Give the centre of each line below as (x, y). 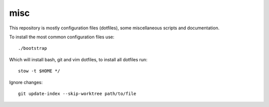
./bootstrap (33, 48)
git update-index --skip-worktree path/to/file (77, 94)
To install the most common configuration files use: (62, 37)
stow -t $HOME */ (39, 71)
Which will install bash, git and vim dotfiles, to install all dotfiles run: (78, 59)
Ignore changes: (26, 82)
